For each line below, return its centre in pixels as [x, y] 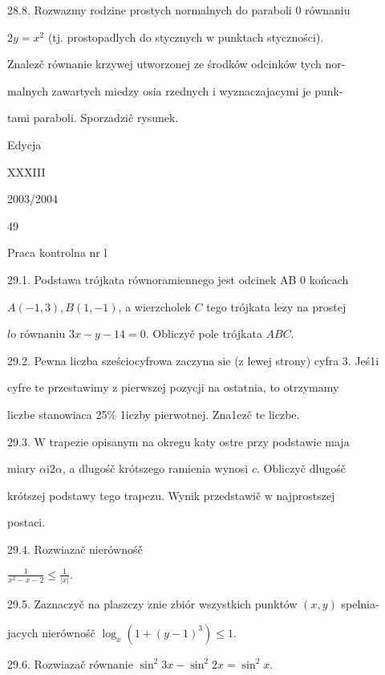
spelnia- [360, 604]
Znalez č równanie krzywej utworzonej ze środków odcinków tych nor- [176, 64]
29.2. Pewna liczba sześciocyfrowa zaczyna [111, 360]
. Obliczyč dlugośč [301, 468]
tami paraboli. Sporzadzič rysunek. [93, 118]
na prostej [322, 306]
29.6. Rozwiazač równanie [70, 663]
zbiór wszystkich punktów [234, 604]
